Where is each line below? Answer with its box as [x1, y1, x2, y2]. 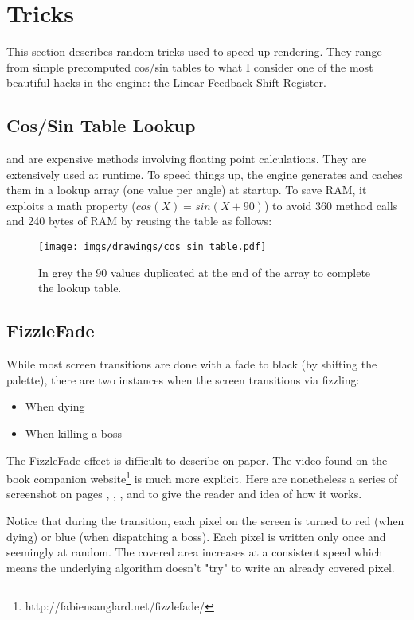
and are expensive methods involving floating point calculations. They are [6, 150, 367, 167]
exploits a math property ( [6, 197, 136, 213]
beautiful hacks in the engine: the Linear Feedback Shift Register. [6, 74, 326, 91]
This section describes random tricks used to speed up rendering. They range [6, 43, 382, 60]
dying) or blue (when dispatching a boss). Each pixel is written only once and [6, 528, 386, 544]
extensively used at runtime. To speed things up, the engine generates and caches [6, 166, 403, 182]
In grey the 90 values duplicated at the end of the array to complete [38, 263, 371, 280]
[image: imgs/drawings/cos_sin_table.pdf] [38, 241, 267, 253]
